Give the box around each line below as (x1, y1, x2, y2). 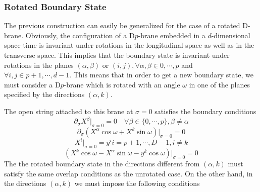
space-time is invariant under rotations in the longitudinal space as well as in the (4, 40, 254, 50)
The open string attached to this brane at (4, 106, 133, 116)
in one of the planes (189, 79, 250, 89)
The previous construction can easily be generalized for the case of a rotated (4, 20, 240, 31)
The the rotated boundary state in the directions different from (4, 158, 200, 169)
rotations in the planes (4, 59, 74, 70)
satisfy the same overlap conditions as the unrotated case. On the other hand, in (4, 168, 253, 178)
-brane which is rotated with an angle (64, 79, 180, 89)
